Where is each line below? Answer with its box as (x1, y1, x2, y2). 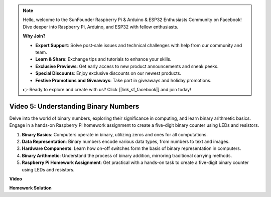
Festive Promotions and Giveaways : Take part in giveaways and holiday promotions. (35, 77, 212, 83)
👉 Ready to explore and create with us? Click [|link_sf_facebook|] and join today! (23, 86, 191, 92)
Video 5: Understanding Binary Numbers (9, 102, 140, 110)
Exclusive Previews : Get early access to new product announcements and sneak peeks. (35, 63, 219, 69)
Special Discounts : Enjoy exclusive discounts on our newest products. (35, 70, 182, 76)
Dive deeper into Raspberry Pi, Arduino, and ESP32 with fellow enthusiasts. (23, 24, 179, 30)
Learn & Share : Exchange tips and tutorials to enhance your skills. (35, 56, 172, 62)
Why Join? (23, 33, 46, 39)
